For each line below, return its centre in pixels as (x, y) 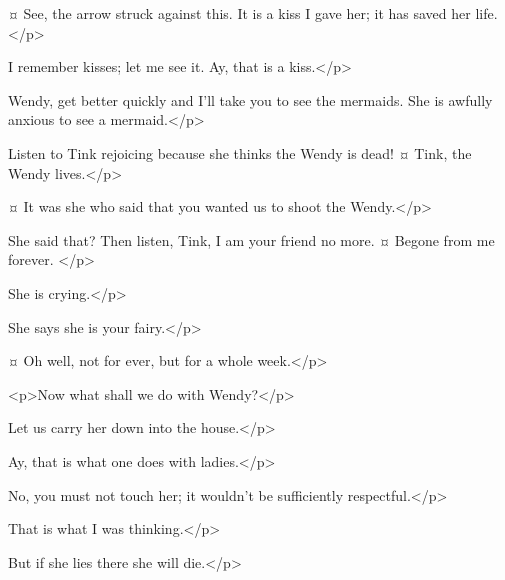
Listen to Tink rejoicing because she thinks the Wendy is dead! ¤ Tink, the (240, 152)
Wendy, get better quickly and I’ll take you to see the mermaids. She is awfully (250, 99)
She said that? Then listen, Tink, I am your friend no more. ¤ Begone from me (251, 239)
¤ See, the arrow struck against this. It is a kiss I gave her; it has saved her (239, 13)
